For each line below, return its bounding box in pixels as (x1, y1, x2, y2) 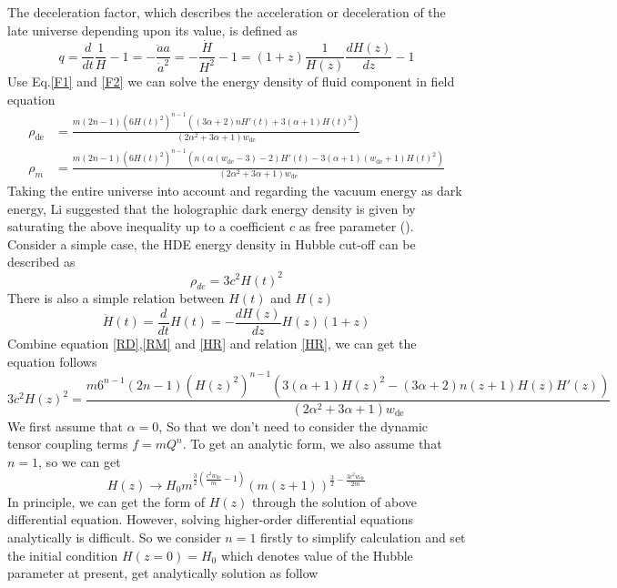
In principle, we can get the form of (7, 492, 206, 511)
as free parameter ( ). (298, 217, 414, 236)
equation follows (7, 351, 97, 370)
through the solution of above (252, 492, 417, 511)
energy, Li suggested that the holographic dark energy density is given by (7, 198, 416, 218)
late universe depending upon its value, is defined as (7, 20, 298, 39)
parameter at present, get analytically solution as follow (7, 563, 319, 583)
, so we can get (38, 451, 121, 471)
